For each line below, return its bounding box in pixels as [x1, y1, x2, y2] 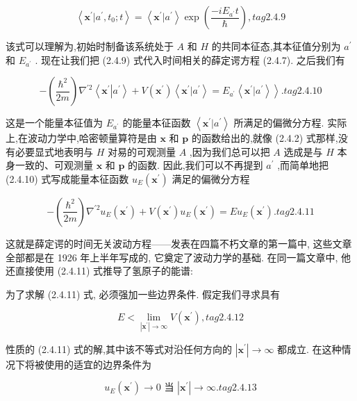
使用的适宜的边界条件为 [44, 357, 151, 371]
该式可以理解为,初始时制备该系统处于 [6, 39, 174, 53]
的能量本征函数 [122, 115, 191, 130]
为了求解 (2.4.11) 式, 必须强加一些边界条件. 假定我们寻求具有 [6, 286, 281, 301]
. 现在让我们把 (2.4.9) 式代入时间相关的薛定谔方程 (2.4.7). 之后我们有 [35, 52, 345, 67]
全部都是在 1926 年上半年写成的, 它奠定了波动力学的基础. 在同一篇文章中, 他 [6, 249, 351, 264]
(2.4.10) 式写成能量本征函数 [6, 171, 129, 186]
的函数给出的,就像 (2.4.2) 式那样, [191, 131, 338, 145]
